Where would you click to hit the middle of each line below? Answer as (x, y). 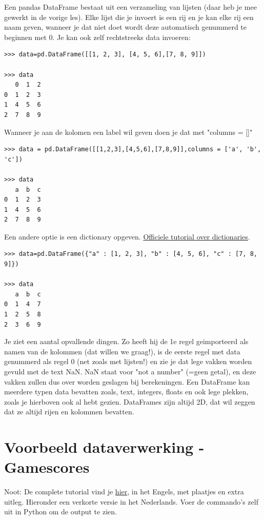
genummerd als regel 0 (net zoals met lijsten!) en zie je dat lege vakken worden (128, 361)
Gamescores (47, 467)
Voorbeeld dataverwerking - (104, 447)
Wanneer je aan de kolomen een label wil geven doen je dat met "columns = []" (128, 132)
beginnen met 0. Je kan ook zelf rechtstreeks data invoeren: (97, 37)
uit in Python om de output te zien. (60, 512)
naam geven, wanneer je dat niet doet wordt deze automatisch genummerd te (126, 27)
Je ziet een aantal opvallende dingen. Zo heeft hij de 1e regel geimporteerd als (126, 341)
